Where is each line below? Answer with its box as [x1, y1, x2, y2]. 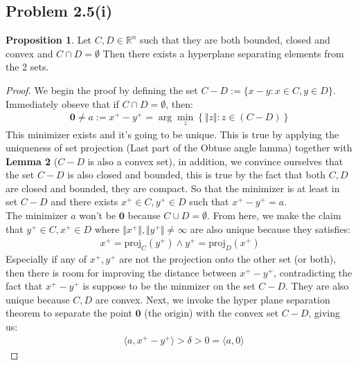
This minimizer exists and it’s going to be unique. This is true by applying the [6, 127, 339, 141]
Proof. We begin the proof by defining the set [6, 82, 198, 97]
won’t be [79, 208, 116, 223]
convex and [6, 46, 53, 60]
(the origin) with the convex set [144, 306, 279, 320]
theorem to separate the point [6, 306, 132, 320]
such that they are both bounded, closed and [139, 32, 330, 47]
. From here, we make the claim [207, 208, 341, 223]
